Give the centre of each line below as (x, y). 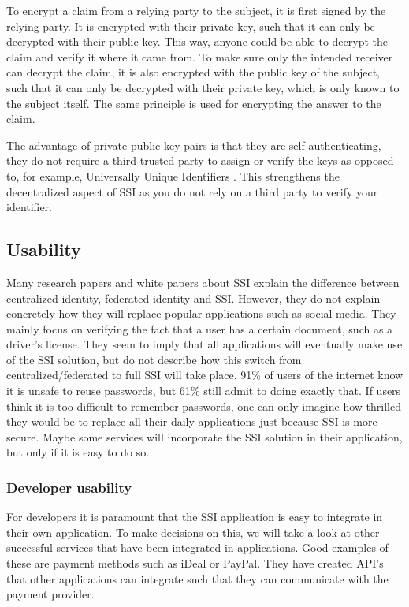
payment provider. (50, 594)
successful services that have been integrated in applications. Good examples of (197, 547)
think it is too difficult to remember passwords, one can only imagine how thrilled (204, 406)
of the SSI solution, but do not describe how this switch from (154, 359)
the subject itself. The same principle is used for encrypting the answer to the (194, 103)
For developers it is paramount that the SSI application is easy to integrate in (195, 517)
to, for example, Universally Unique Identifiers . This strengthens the (173, 175)
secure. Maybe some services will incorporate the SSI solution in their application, (204, 436)
